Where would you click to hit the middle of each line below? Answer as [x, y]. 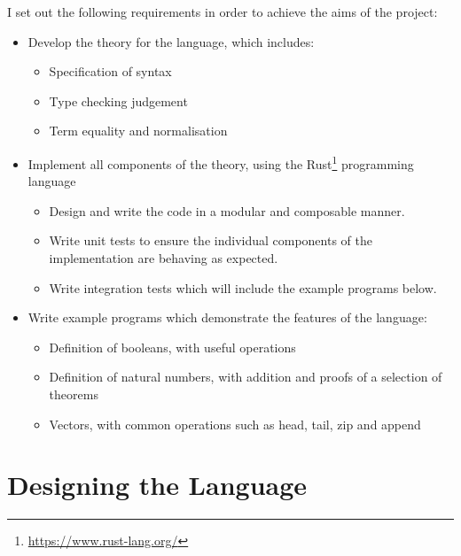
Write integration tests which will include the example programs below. [243, 287]
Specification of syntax [110, 71]
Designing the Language [157, 485]
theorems [74, 394]
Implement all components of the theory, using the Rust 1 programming [221, 162]
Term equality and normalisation [138, 131]
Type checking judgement [118, 100]
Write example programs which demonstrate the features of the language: [227, 317]
